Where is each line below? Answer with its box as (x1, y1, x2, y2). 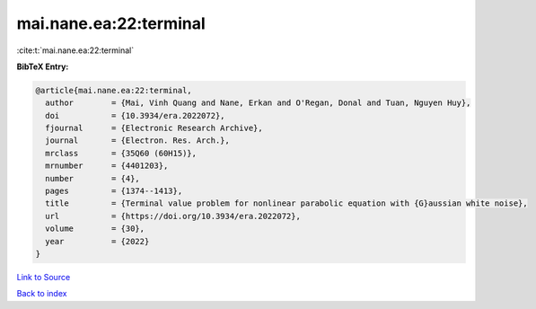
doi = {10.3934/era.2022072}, (45, 110, 225, 120)
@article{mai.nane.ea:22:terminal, (35, 85, 192, 95)
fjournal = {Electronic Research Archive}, (45, 123, 264, 134)
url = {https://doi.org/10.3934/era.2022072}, (45, 211, 301, 221)
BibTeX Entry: (16, 61, 69, 72)
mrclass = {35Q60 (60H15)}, (45, 148, 198, 158)
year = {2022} (45, 236, 150, 246)
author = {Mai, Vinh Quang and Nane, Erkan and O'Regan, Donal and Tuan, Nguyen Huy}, (45, 98, 471, 108)
